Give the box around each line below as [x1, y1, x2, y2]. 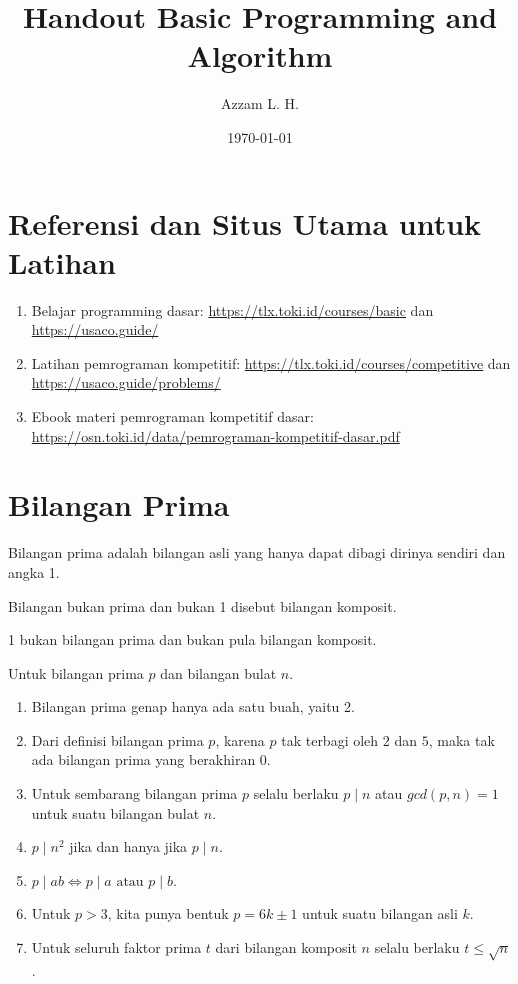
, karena [215, 729, 265, 750]
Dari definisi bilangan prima [31, 729, 204, 750]
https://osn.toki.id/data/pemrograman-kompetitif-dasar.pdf [31, 425, 400, 446]
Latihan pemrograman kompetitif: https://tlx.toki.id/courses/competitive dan [31, 352, 511, 373]
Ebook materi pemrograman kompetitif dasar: [31, 406, 314, 426]
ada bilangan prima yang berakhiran [31, 749, 256, 770]
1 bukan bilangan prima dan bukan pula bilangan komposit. [8, 629, 377, 650]
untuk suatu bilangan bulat [31, 802, 200, 823]
